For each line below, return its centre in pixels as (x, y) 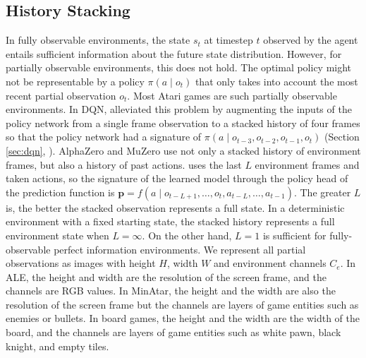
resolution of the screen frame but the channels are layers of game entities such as (182, 304)
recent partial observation (61, 95)
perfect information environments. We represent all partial (180, 249)
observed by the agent (311, 40)
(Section (342, 137)
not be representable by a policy (75, 81)
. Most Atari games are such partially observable (232, 95)
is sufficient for (294, 235)
